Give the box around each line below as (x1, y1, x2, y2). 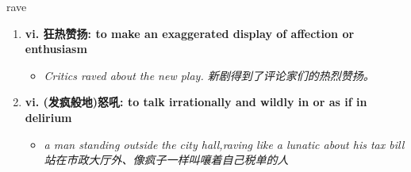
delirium (25, 109, 72, 125)
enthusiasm (25, 40, 87, 57)
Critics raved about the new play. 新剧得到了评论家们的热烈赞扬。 (44, 67, 375, 83)
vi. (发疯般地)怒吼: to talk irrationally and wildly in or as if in (25, 94, 367, 110)
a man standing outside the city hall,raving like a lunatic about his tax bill (44, 136, 405, 152)
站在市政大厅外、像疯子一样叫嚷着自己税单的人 (44, 151, 289, 168)
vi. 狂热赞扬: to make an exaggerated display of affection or (25, 25, 355, 41)
